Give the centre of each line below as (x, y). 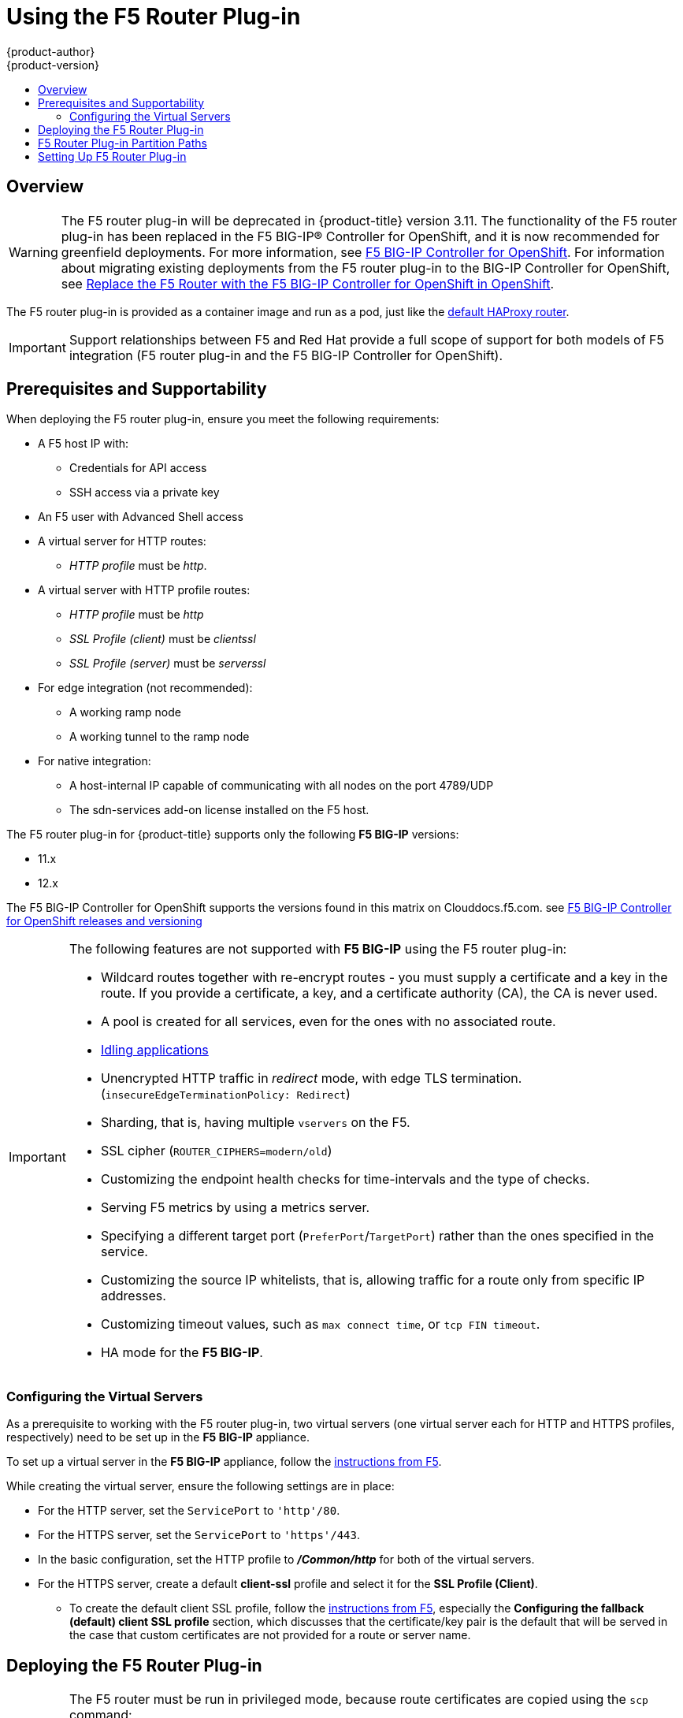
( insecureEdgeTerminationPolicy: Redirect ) (225, 1094)
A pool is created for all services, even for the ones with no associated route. (328, 1022)
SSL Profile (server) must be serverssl (168, 664)
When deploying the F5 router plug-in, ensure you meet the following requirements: (223, 419)
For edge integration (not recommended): (145, 688)
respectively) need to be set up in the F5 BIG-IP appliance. (158, 1437)
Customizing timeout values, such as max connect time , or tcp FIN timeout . (320, 1324)
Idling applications (154, 1050)
